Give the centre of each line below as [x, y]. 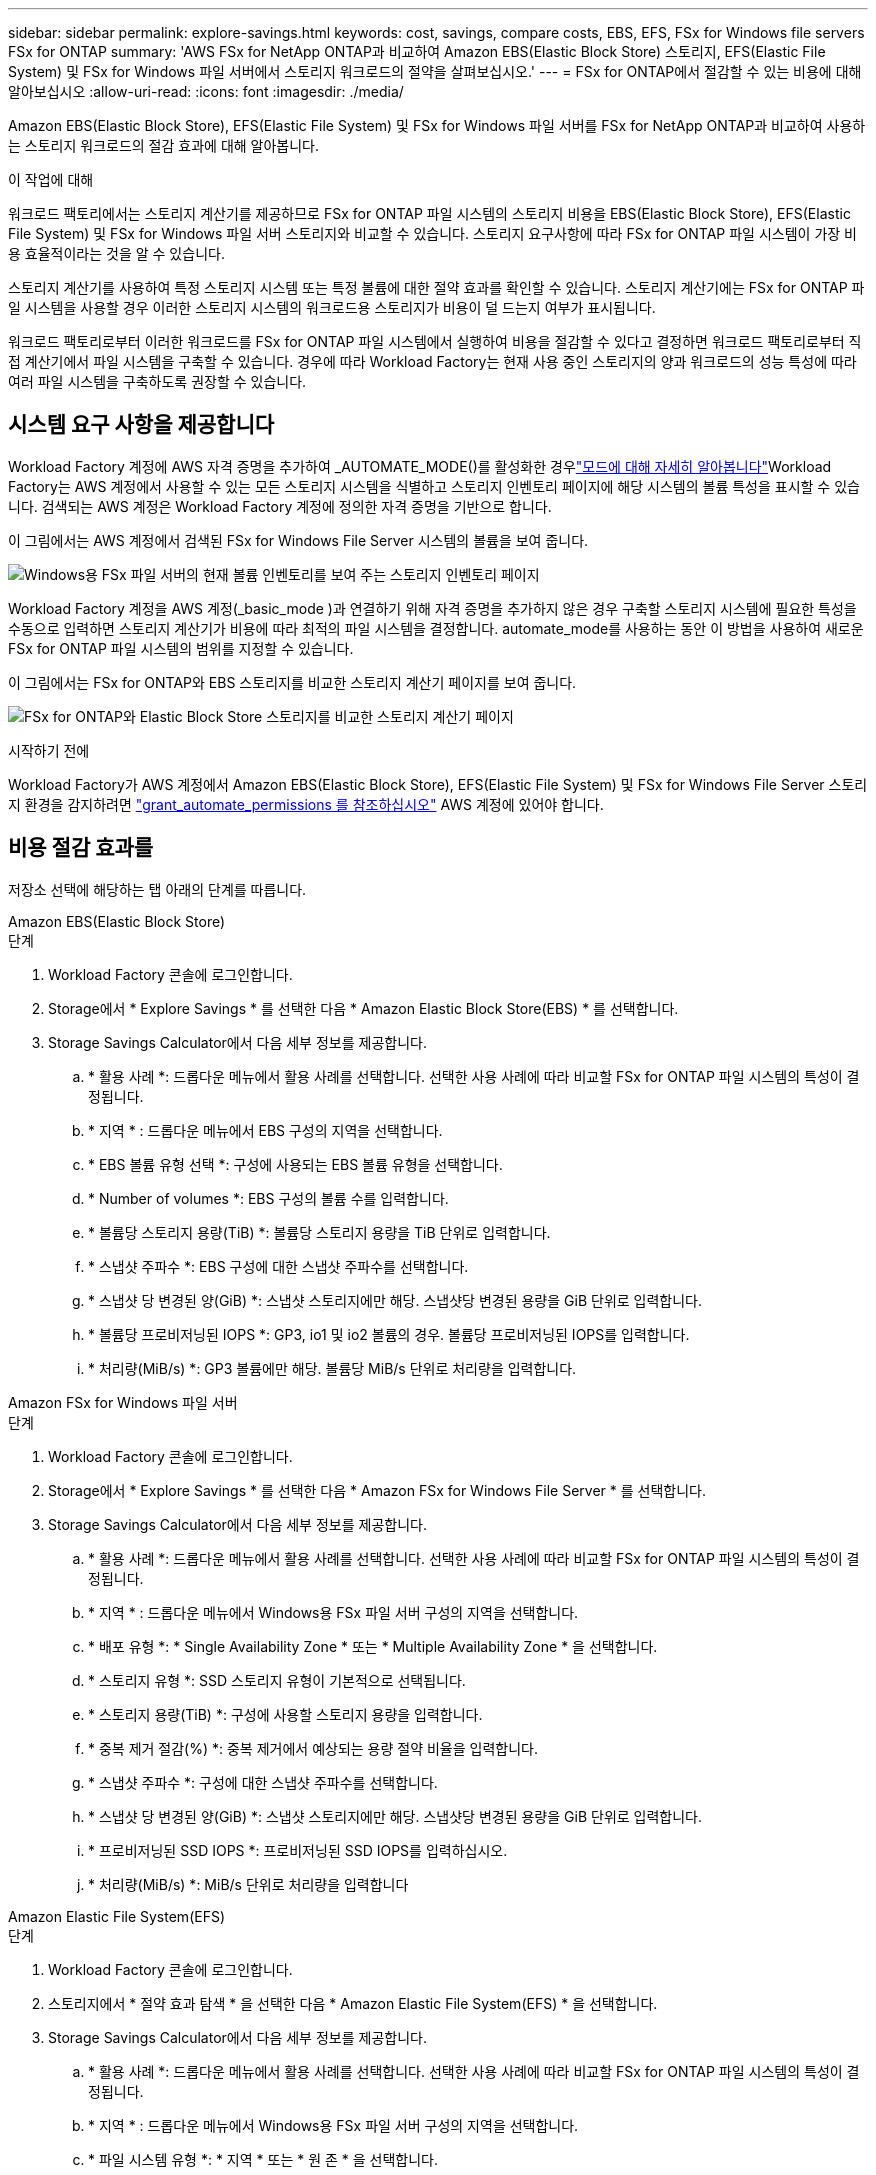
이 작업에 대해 [51, 179]
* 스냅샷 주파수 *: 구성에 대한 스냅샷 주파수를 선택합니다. [263, 1782]
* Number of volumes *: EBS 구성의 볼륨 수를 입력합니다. [268, 1198]
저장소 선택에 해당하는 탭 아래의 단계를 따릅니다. [157, 889]
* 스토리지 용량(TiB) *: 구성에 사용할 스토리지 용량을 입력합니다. [285, 1714]
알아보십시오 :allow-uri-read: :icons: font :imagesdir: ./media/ [206, 91]
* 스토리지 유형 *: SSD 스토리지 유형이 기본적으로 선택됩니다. [277, 1680]
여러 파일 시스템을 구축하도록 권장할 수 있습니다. [157, 381]
